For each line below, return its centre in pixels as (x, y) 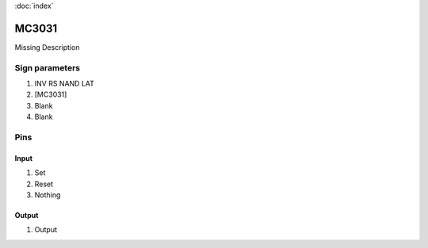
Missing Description (47, 47)
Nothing (48, 195)
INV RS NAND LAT (65, 84)
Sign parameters (48, 67)
